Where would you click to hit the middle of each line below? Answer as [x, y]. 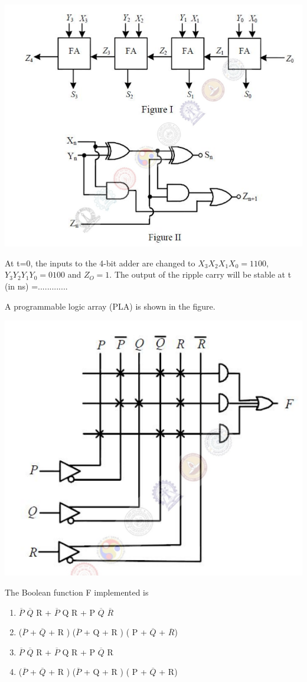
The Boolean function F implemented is [77, 592]
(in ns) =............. [36, 286]
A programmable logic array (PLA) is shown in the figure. [110, 306]
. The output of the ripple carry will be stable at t [200, 274]
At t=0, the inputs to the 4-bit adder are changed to [100, 263]
